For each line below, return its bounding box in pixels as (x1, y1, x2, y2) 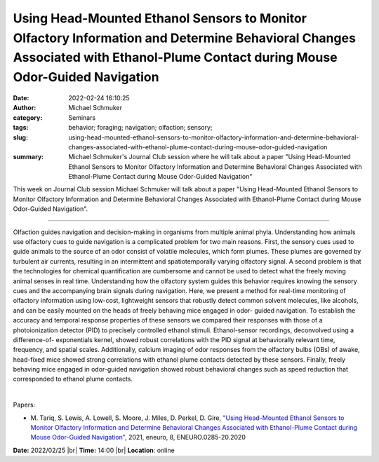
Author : (13, 104, 36, 112)
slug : (13, 133, 28, 142)
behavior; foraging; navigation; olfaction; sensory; (68, 123, 213, 132)
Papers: (13, 400, 36, 409)
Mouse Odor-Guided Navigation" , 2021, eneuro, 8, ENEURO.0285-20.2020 (30, 433, 246, 442)
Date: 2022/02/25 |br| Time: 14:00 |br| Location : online (13, 446, 175, 454)
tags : (13, 123, 29, 132)
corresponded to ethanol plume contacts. (13, 375, 133, 383)
